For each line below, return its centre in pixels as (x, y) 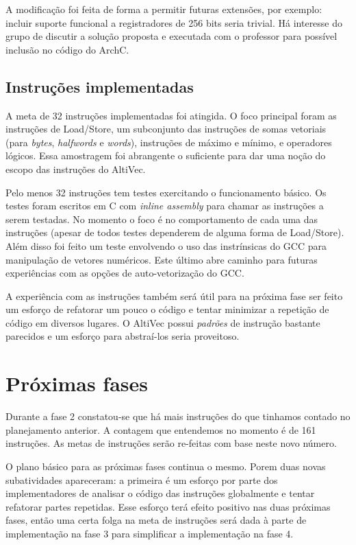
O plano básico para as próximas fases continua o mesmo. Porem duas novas (166, 466)
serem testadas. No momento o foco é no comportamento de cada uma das (162, 219)
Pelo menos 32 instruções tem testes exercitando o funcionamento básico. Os (166, 192)
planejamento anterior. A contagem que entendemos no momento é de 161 (161, 429)
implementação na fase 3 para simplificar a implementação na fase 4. (150, 533)
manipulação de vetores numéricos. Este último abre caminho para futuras (162, 259)
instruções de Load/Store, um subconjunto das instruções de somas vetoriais (166, 129)
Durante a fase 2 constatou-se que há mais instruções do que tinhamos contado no (178, 416)
